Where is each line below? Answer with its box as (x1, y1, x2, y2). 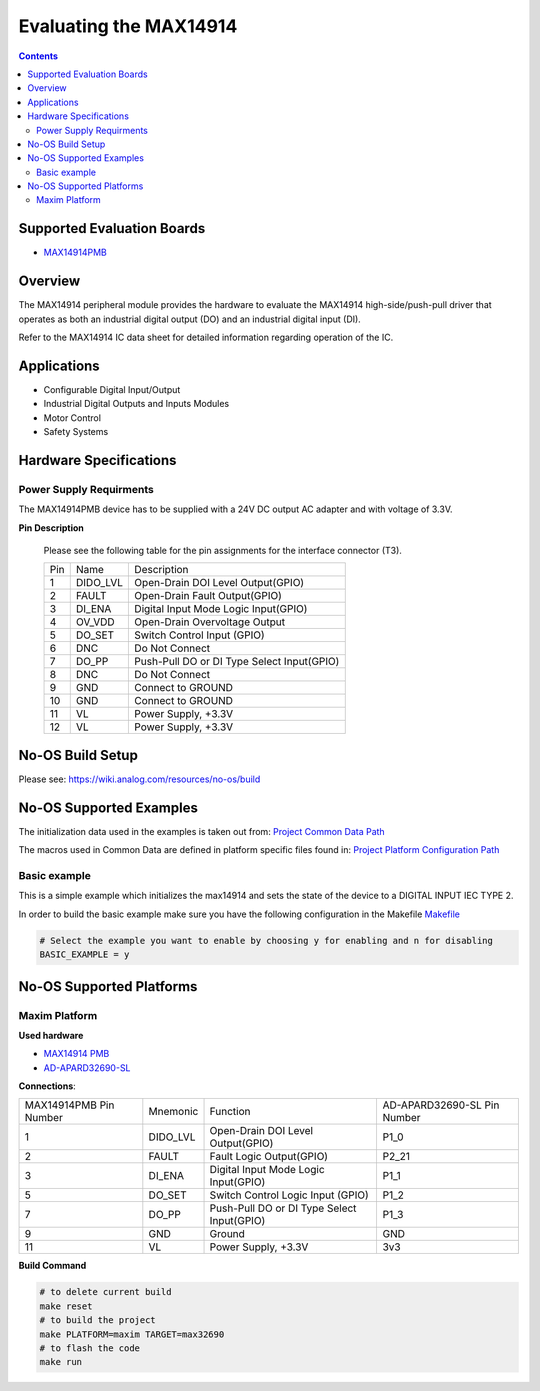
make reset (39, 1300, 93, 1312)
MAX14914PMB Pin (24, 1098, 115, 1112)
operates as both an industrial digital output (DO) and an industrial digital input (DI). (18, 313, 362, 325)
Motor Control (43, 411, 102, 424)
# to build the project (39, 1315, 157, 1326)
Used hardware (18, 1029, 84, 1041)
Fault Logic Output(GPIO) (209, 1150, 329, 1164)
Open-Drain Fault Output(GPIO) (134, 589, 282, 603)
